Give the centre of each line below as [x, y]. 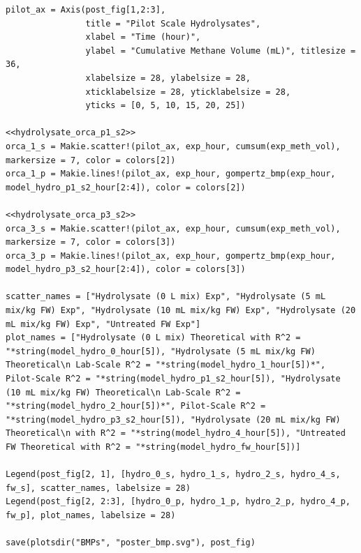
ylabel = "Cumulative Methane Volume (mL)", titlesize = [221, 51]
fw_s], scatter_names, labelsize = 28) [98, 488]
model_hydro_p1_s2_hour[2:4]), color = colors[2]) [126, 187]
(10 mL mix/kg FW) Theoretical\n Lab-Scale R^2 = [123, 392]
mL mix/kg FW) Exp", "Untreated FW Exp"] [103, 324]
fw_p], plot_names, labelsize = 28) [91, 515]
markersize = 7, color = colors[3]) [91, 242]
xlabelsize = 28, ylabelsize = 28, [168, 78]
